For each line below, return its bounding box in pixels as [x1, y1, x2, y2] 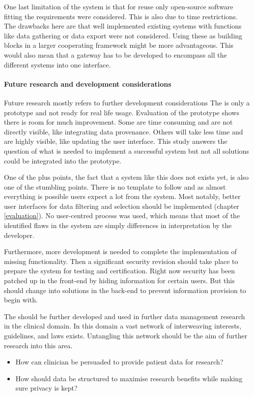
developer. [4, 230, 34, 240]
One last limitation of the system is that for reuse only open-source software [4, 1, 233, 11]
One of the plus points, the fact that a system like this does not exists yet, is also [4, 172, 249, 182]
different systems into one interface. [4, 59, 111, 69]
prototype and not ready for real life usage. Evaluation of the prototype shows [4, 107, 239, 117]
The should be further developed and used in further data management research [4, 311, 245, 321]
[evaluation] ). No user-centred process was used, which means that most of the [4, 210, 240, 221]
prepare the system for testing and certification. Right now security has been [4, 265, 235, 276]
